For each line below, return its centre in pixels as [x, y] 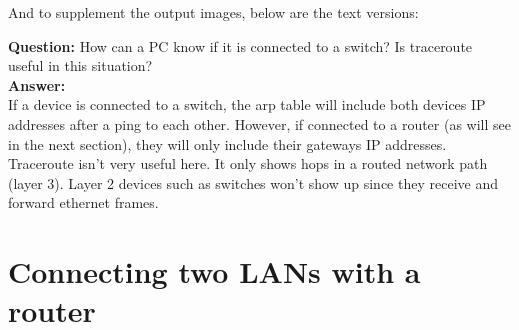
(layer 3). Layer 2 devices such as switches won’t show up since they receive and [253, 182]
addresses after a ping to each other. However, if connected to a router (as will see [259, 123]
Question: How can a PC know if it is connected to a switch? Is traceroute [240, 45]
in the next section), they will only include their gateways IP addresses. [227, 143]
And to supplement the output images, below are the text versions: [213, 12]
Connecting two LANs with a [214, 271]
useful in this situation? [80, 65]
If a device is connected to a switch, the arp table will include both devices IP [247, 104]
